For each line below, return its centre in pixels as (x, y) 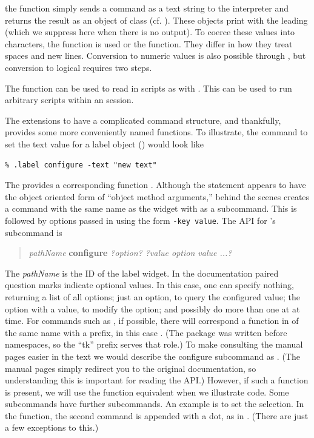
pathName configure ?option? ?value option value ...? (130, 253)
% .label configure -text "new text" (81, 165)
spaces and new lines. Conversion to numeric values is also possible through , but (155, 56)
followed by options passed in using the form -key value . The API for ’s (140, 220)
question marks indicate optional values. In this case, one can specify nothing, (149, 285)
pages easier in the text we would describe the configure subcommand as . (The (152, 356)
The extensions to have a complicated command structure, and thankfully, (143, 120)
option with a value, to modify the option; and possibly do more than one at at (152, 308)
